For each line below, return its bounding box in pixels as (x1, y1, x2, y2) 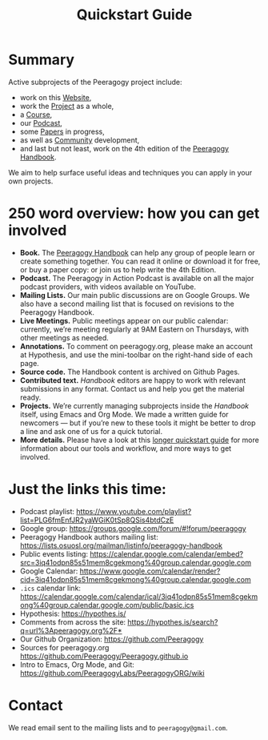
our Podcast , (19, 118, 62, 127)
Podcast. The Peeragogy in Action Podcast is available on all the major (19, 273, 254, 283)
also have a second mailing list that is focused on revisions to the (19, 299, 234, 308)
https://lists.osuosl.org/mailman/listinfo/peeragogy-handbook (19, 541, 223, 550)
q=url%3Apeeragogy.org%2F (19, 625, 118, 635)
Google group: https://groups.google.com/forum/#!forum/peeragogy (19, 523, 246, 533)
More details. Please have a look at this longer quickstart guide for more (19, 435, 260, 444)
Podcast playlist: (19, 506, 74, 516)
